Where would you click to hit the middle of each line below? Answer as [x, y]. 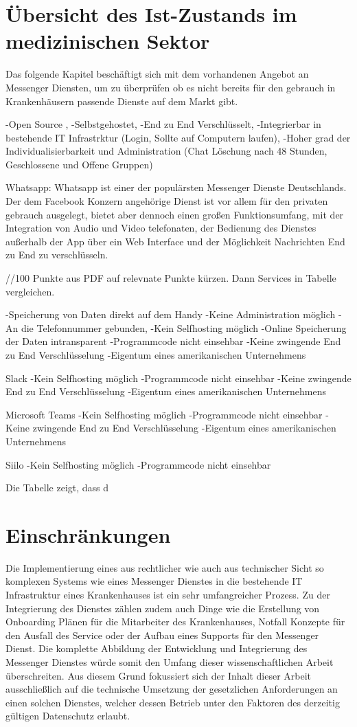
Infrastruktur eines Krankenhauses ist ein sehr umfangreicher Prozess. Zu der [168, 595]
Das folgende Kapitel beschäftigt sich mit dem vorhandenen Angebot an [157, 74]
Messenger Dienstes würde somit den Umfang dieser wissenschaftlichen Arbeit [170, 662]
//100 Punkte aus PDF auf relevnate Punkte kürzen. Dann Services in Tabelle [171, 278]
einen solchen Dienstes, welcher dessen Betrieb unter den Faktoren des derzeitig [173, 702]
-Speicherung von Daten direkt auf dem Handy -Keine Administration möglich [171, 314]
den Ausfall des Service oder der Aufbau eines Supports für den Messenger [162, 635]
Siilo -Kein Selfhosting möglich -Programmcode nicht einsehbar [138, 464]
